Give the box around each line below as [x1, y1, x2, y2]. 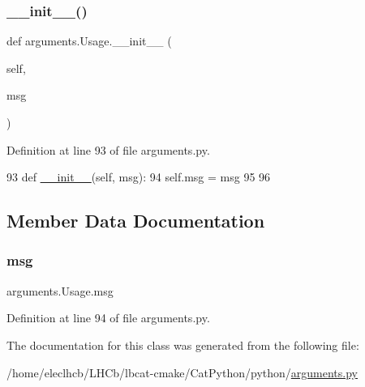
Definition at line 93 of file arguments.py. [6, 141, 210, 158]
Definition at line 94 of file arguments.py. [6, 309, 210, 326]
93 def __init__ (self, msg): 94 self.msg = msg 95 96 [6, 168, 271, 185]
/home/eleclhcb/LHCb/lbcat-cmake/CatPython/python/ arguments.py [6, 364, 358, 381]
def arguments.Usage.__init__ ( [6, 32, 172, 49]
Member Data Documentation [6, 208, 265, 233]
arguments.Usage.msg [6, 282, 114, 299]
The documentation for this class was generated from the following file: [6, 336, 359, 353]
